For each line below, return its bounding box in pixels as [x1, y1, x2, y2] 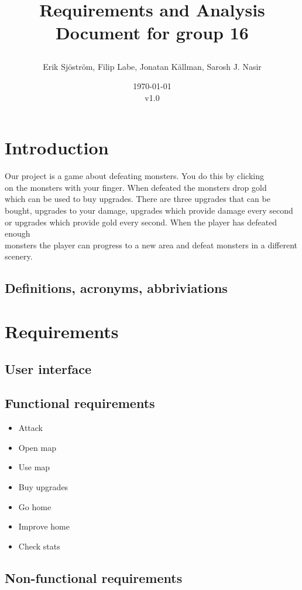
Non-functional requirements [5, 568, 183, 586]
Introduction [5, 136, 109, 160]
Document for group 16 [56, 21, 249, 45]
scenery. [5, 250, 33, 262]
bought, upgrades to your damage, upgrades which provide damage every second [5, 204, 293, 217]
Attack [18, 422, 43, 434]
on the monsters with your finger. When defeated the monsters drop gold [5, 181, 267, 193]
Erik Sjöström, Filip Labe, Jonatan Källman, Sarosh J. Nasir [43, 60, 262, 72]
